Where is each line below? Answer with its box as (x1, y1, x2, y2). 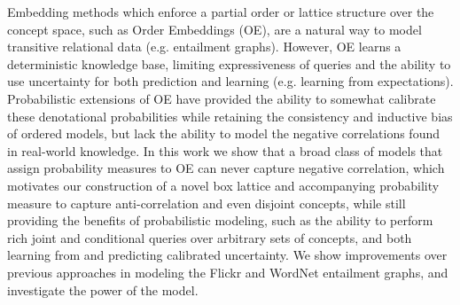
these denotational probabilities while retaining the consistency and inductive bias (7, 106, 453, 125)
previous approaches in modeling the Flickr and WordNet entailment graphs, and (7, 262, 448, 281)
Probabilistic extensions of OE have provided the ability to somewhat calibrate (7, 89, 436, 107)
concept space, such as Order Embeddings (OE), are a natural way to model (7, 20, 422, 38)
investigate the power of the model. (7, 280, 199, 299)
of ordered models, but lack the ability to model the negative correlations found (7, 124, 440, 143)
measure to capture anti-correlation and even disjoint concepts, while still (7, 193, 406, 212)
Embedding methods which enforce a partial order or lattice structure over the (7, 3, 434, 20)
